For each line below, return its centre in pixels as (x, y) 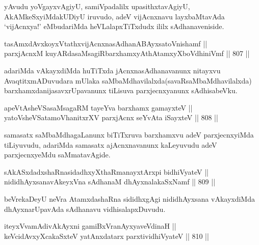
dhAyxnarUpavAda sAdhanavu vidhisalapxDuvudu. (85, 209)
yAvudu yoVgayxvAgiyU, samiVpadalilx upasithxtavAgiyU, (97, 6)
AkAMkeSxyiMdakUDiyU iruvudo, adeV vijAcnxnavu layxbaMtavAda (114, 16)
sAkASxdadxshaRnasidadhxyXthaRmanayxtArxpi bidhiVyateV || (106, 171)
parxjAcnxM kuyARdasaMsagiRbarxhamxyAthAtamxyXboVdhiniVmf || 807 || (127, 53)
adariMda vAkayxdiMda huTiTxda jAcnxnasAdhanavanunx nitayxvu (112, 70)
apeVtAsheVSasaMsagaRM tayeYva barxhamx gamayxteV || (98, 107)
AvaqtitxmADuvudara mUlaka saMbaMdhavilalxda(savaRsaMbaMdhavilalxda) (128, 80)
